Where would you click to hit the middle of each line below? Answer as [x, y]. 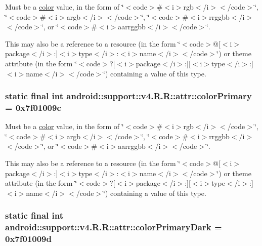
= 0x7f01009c [33, 107]
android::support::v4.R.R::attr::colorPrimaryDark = [114, 227]
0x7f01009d [28, 239]
